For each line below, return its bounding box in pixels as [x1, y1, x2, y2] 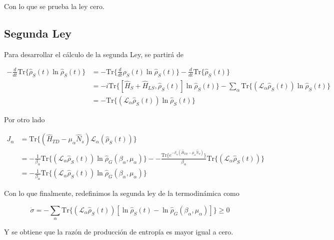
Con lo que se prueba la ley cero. [4, 1, 104, 11]
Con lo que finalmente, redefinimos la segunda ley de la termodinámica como [4, 188, 239, 198]
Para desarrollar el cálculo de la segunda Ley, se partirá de [4, 49, 184, 59]
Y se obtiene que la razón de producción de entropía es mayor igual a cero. [4, 226, 233, 237]
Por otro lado [4, 114, 45, 124]
